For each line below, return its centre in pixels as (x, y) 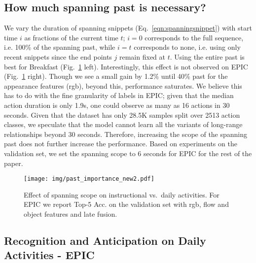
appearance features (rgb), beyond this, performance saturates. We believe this (123, 85)
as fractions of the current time (71, 37)
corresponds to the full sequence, (194, 37)
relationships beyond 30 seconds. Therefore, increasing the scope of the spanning (126, 134)
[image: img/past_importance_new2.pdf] (89, 179)
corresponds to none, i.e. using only (187, 47)
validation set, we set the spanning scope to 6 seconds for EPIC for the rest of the (128, 153)
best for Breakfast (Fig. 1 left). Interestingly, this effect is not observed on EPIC (126, 66)
